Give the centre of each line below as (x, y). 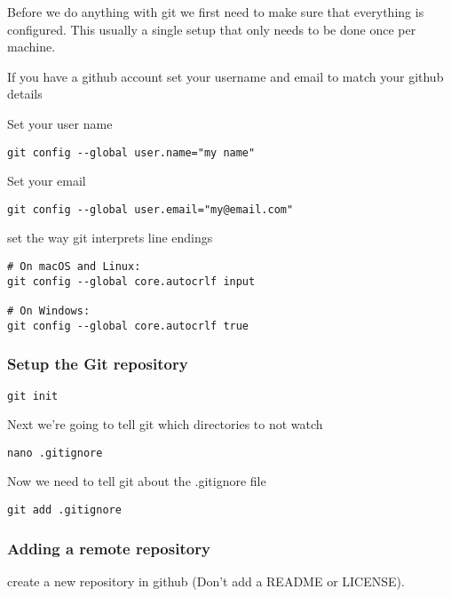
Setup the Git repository (98, 364)
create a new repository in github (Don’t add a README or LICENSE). (206, 581)
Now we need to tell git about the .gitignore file (137, 481)
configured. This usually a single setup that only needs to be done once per (212, 29)
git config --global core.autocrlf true (128, 326)
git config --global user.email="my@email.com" (150, 209)
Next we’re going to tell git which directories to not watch (165, 424)
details (25, 94)
